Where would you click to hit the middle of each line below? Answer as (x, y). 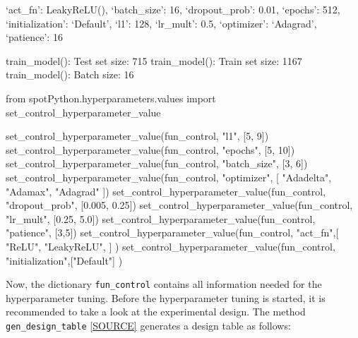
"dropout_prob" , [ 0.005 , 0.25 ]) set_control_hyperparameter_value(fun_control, (179, 205)
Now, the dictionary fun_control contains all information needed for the (164, 284)
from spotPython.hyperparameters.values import (111, 98)
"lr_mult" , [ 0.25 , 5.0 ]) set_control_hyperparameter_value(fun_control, (161, 218)
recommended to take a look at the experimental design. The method (156, 312)
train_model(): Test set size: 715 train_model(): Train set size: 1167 (154, 60)
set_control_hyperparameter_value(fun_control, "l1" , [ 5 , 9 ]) (137, 136)
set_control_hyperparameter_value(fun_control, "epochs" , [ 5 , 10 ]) (150, 149)
